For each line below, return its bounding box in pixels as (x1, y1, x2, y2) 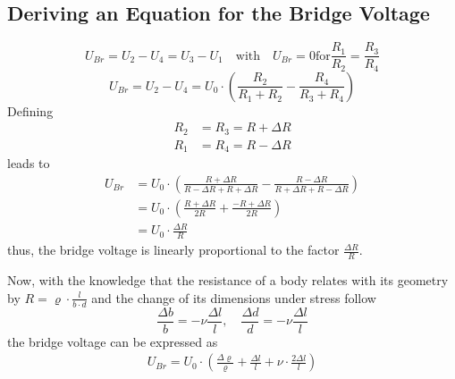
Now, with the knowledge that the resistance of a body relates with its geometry (7, 271, 449, 290)
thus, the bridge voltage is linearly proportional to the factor (7, 240, 340, 259)
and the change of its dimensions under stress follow (91, 288, 376, 307)
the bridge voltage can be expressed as (7, 332, 218, 350)
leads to (7, 154, 50, 173)
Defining (7, 101, 54, 120)
